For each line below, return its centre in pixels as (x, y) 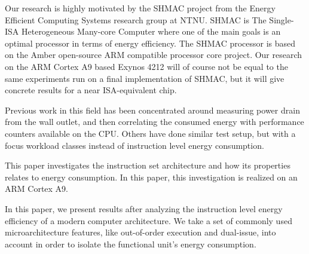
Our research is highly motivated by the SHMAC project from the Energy (140, 8)
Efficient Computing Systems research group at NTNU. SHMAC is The (136, 19)
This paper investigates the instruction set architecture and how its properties (148, 165)
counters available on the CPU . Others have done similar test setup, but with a (150, 133)
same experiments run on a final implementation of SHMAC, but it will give (145, 78)
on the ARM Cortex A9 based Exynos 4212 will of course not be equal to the (146, 66)
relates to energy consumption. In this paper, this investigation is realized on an (151, 177)
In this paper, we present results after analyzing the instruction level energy (144, 208)
